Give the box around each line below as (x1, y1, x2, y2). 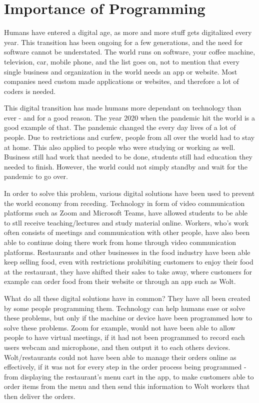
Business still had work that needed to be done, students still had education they (4, 151, 252, 162)
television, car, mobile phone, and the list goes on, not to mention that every (4, 56, 239, 66)
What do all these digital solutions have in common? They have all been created (4, 292, 250, 303)
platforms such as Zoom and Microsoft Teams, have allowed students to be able (4, 207, 248, 218)
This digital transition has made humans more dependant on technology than (4, 102, 241, 113)
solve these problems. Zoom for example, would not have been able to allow (4, 322, 235, 332)
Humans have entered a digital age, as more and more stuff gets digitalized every (4, 27, 252, 37)
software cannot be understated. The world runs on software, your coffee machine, (4, 46, 255, 57)
